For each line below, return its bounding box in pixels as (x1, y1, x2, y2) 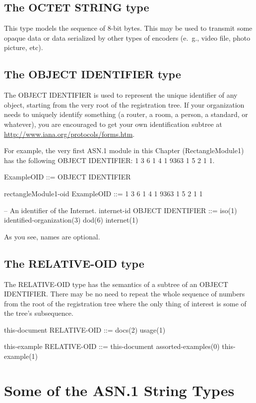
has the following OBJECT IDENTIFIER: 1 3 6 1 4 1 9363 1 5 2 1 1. (4, 155, 215, 165)
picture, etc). (4, 42, 43, 53)
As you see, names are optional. (4, 231, 100, 241)
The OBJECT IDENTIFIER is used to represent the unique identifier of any (4, 90, 238, 100)
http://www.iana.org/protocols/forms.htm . (4, 128, 135, 139)
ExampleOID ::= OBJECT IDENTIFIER (4, 172, 131, 182)
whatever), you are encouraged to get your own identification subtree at (4, 118, 222, 129)
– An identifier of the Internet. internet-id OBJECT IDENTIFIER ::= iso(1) (4, 205, 237, 215)
